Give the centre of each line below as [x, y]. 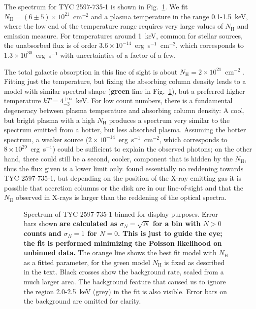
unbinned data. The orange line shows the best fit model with [120, 252]
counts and [43, 233]
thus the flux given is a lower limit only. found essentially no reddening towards [124, 168]
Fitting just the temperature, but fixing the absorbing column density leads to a [125, 81]
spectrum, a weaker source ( [46, 139]
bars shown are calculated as [71, 223]
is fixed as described [194, 262]
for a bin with [177, 223]
